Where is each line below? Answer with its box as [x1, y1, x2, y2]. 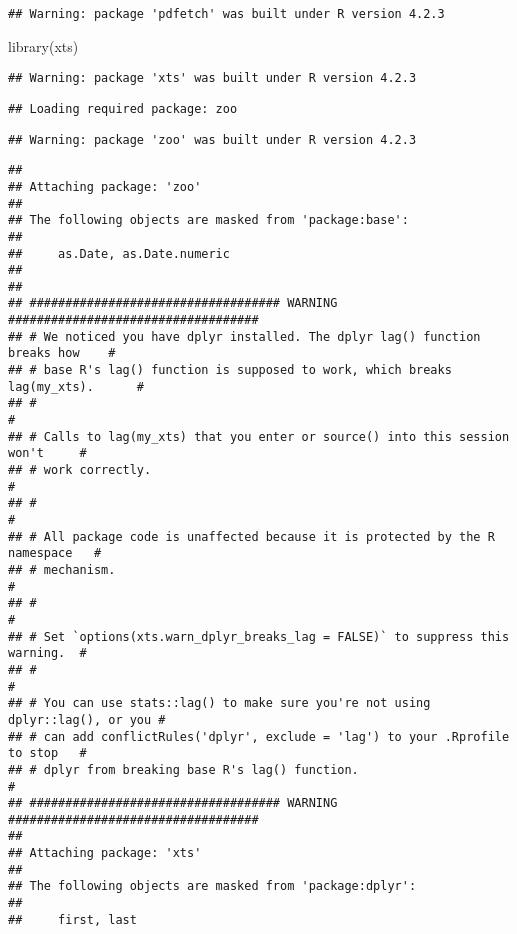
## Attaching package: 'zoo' [8, 179, 202, 194]
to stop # [8, 746, 87, 761]
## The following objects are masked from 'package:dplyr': [8, 879, 417, 894]
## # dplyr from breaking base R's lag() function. [8, 762, 359, 777]
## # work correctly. [8, 463, 152, 478]
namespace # [8, 546, 102, 561]
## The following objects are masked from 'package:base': [8, 213, 409, 228]
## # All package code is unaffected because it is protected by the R [8, 529, 495, 544]
